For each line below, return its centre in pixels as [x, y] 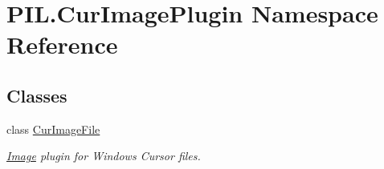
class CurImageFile [53, 129]
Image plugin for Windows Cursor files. [104, 156]
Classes [37, 95]
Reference [62, 44]
